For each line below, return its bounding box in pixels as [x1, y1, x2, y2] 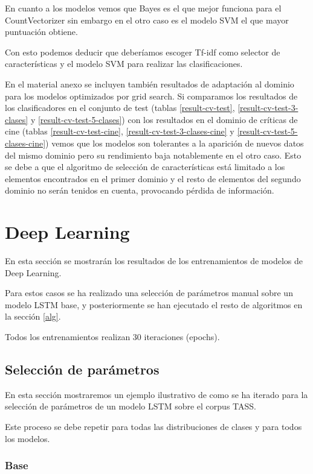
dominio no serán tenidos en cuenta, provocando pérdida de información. [5, 184, 274, 197]
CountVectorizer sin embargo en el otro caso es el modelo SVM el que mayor [5, 13, 289, 26]
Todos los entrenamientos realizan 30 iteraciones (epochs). [5, 330, 220, 343]
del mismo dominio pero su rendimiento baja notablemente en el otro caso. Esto [5, 148, 302, 161]
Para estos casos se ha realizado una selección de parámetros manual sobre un [5, 286, 293, 299]
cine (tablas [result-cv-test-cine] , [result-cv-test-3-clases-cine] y [5, 125, 234, 137]
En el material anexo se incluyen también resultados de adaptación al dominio [5, 77, 294, 90]
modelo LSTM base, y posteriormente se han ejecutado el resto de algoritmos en [5, 298, 303, 311]
